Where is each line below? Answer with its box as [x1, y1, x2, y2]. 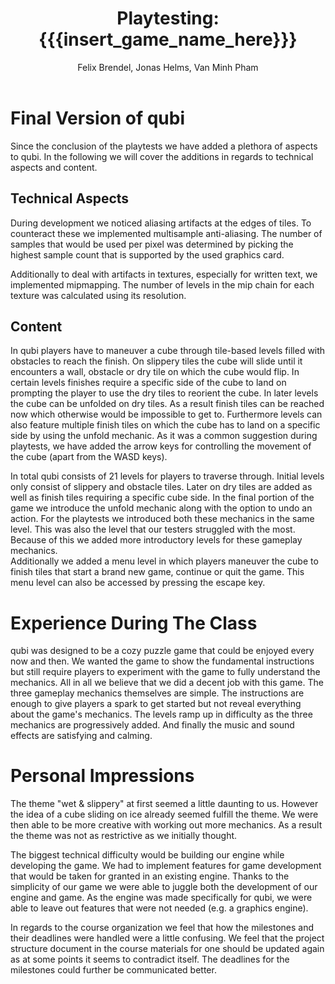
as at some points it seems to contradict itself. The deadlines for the [10, 953, 290, 966]
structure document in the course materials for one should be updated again [10, 943, 325, 955]
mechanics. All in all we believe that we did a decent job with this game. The [10, 677, 324, 689]
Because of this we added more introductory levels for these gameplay [10, 534, 303, 546]
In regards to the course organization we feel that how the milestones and [10, 922, 315, 934]
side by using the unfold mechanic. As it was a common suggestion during [10, 430, 318, 442]
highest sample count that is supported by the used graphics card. [10, 248, 285, 261]
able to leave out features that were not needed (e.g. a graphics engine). [10, 902, 309, 914]
